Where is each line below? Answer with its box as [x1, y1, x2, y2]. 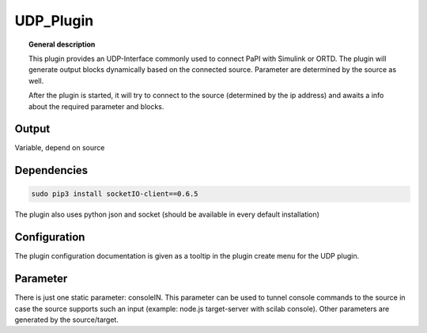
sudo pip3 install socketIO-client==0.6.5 [31, 190, 198, 199]
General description [28, 40, 96, 49]
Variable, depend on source [14, 143, 105, 153]
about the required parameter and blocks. [28, 101, 164, 111]
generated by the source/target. [14, 315, 119, 324]
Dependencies [14, 164, 89, 177]
